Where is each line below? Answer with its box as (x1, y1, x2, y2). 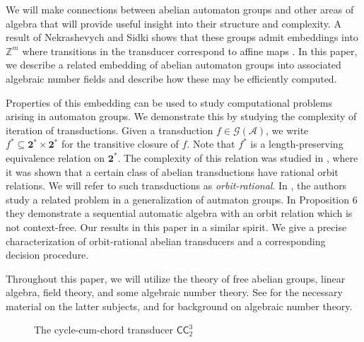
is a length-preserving (250, 136, 344, 151)
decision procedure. (6, 247, 89, 262)
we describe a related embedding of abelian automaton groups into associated (6, 57, 341, 72)
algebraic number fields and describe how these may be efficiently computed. (6, 71, 337, 85)
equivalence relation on (6, 150, 105, 165)
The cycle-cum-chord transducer (34, 322, 173, 337)
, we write (266, 122, 309, 137)
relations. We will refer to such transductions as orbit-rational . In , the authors (6, 178, 347, 193)
